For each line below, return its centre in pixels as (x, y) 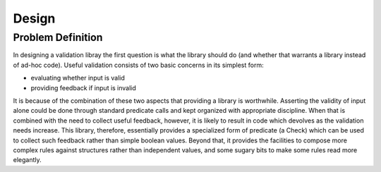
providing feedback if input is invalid (84, 87)
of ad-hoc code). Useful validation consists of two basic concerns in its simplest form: (138, 65)
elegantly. (27, 160)
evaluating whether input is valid (78, 78)
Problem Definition (58, 37)
